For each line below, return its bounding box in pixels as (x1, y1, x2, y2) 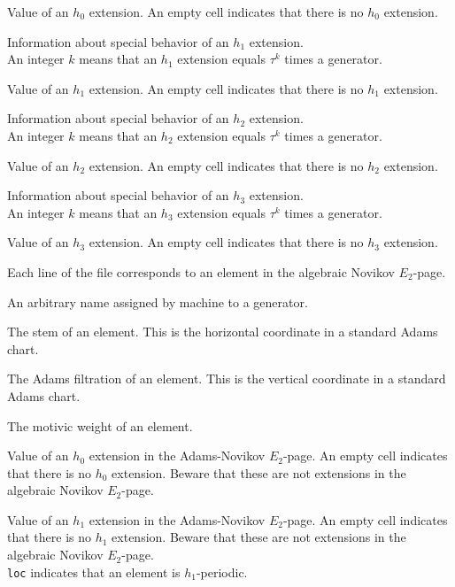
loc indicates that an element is (7, 562, 181, 581)
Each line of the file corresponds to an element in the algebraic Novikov (7, 262, 395, 281)
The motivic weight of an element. (7, 416, 193, 435)
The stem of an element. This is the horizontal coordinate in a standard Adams (7, 322, 438, 341)
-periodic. (196, 562, 248, 581)
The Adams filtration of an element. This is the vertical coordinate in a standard (7, 369, 446, 388)
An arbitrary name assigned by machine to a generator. (7, 292, 308, 311)
